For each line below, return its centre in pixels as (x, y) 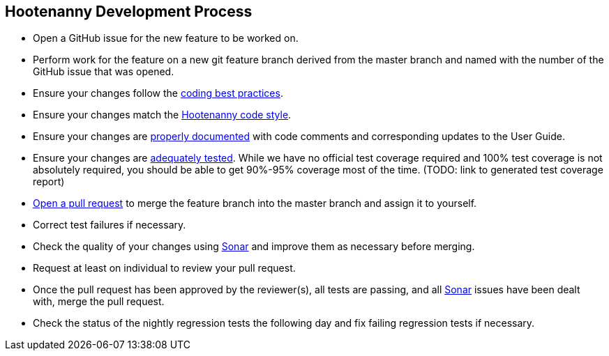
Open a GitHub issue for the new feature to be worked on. (166, 38)
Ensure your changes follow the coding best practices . (158, 93)
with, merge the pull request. (99, 302)
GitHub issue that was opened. (104, 72)
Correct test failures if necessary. (110, 225)
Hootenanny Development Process (129, 11)
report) (49, 182)
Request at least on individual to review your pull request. (164, 268)
